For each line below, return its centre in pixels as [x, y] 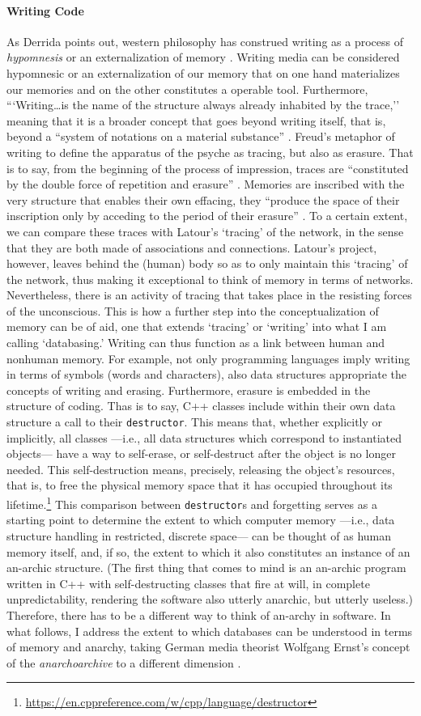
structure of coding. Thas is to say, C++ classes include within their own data [201, 406]
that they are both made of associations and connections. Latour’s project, [192, 247]
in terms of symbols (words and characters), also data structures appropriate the [207, 374]
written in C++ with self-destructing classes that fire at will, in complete [188, 583]
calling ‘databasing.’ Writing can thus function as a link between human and [196, 343]
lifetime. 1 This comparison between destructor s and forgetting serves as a [192, 503]
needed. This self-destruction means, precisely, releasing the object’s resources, [201, 469]
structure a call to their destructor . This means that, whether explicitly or [195, 422]
